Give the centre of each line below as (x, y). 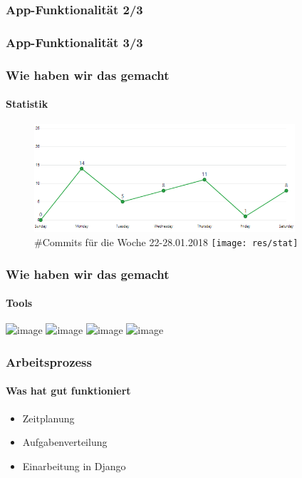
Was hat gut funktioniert (68, 391)
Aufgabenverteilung (65, 442)
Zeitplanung (48, 418)
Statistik (27, 104)
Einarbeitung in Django (74, 466)
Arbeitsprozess (49, 361)
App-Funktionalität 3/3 (74, 42)
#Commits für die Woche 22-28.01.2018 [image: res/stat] (166, 242)
